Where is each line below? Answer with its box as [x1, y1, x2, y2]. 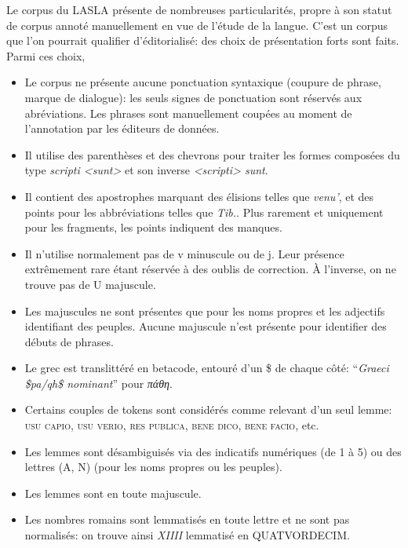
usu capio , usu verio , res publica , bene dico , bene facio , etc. [24, 417, 319, 433]
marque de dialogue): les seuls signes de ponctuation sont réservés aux [24, 89, 362, 105]
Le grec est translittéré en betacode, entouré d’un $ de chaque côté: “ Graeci [24, 360, 389, 376]
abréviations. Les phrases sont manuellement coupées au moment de [24, 104, 352, 121]
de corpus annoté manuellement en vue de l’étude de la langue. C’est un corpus [6, 16, 388, 33]
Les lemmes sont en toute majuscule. [24, 484, 202, 501]
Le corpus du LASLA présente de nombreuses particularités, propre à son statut [6, 2, 392, 17]
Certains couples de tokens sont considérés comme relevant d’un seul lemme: [24, 401, 392, 418]
